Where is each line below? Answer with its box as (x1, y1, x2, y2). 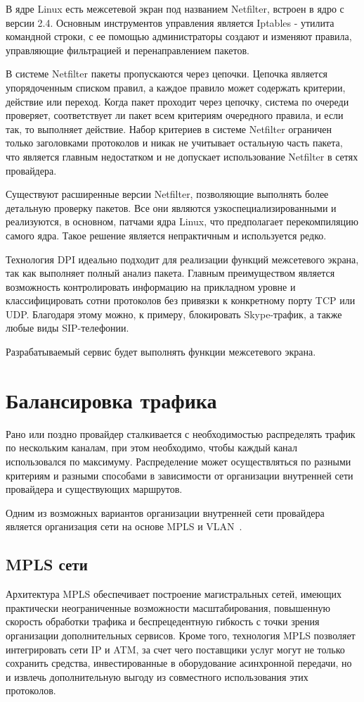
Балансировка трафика (6, 385, 217, 414)
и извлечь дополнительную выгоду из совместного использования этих (6, 669, 308, 684)
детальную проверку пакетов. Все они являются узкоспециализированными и (6, 200, 337, 215)
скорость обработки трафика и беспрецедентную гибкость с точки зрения (6, 614, 320, 629)
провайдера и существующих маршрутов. (6, 482, 183, 496)
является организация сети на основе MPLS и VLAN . (6, 519, 242, 534)
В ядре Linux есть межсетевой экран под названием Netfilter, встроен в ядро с (6, 1, 344, 15)
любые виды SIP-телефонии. (6, 320, 129, 335)
